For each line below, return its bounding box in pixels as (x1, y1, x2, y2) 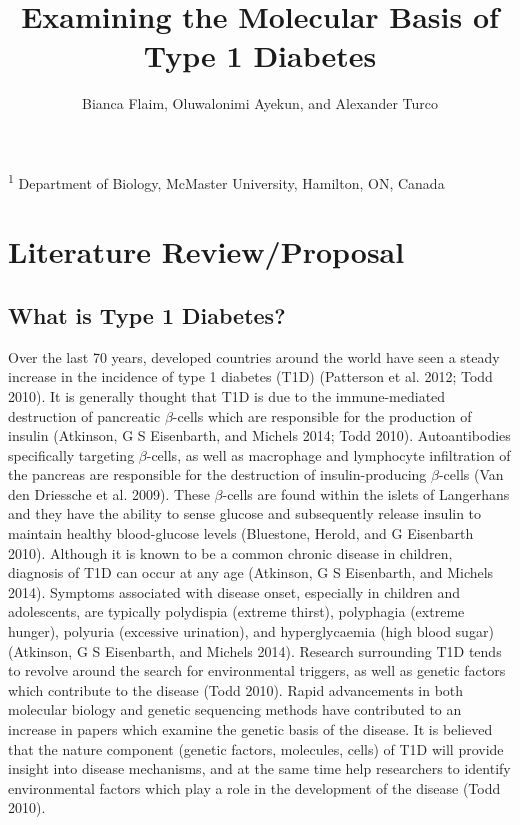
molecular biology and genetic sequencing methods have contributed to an (8, 699, 462, 720)
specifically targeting (8, 444, 135, 465)
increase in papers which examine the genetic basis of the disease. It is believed (8, 719, 493, 740)
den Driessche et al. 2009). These (8, 483, 210, 504)
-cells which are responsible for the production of (172, 405, 472, 426)
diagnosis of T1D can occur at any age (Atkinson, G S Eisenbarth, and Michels (8, 562, 494, 583)
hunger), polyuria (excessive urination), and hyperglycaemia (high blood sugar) (8, 621, 494, 642)
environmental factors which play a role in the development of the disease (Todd (8, 777, 501, 798)
